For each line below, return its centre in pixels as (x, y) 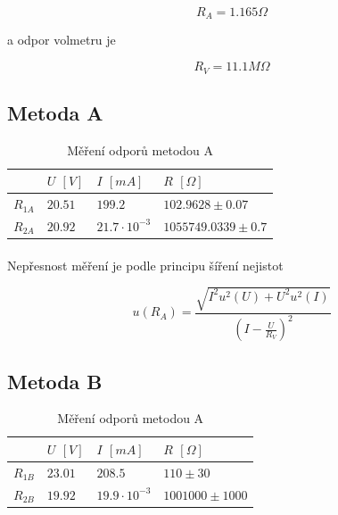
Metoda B (55, 381)
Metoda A (55, 112)
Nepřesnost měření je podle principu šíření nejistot (145, 265)
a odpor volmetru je (62, 40)
